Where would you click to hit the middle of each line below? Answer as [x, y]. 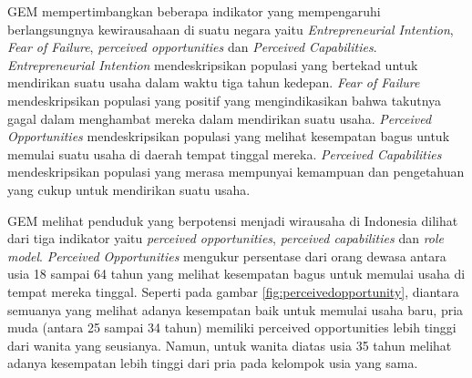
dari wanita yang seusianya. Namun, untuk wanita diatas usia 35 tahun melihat [230, 345]
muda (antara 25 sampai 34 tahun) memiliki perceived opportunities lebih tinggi [232, 327]
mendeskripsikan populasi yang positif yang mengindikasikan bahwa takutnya [225, 100]
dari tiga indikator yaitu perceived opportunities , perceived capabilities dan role [226, 238]
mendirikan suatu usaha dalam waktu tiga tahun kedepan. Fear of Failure [214, 82]
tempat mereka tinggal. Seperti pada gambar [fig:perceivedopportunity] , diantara [233, 291]
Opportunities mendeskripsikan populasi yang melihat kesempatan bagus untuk [229, 136]
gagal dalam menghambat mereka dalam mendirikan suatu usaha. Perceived [220, 118]
